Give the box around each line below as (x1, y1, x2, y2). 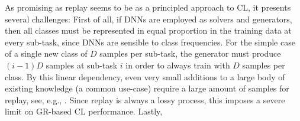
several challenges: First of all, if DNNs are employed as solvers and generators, (5, 12, 292, 25)
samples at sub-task (46, 58, 118, 71)
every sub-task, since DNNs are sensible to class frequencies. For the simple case (5, 35, 295, 48)
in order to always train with (125, 58, 230, 71)
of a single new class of (5, 47, 88, 60)
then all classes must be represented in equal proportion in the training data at (5, 24, 292, 37)
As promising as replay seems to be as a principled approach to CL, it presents (5, 1, 291, 13)
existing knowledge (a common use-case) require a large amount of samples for (5, 82, 289, 94)
